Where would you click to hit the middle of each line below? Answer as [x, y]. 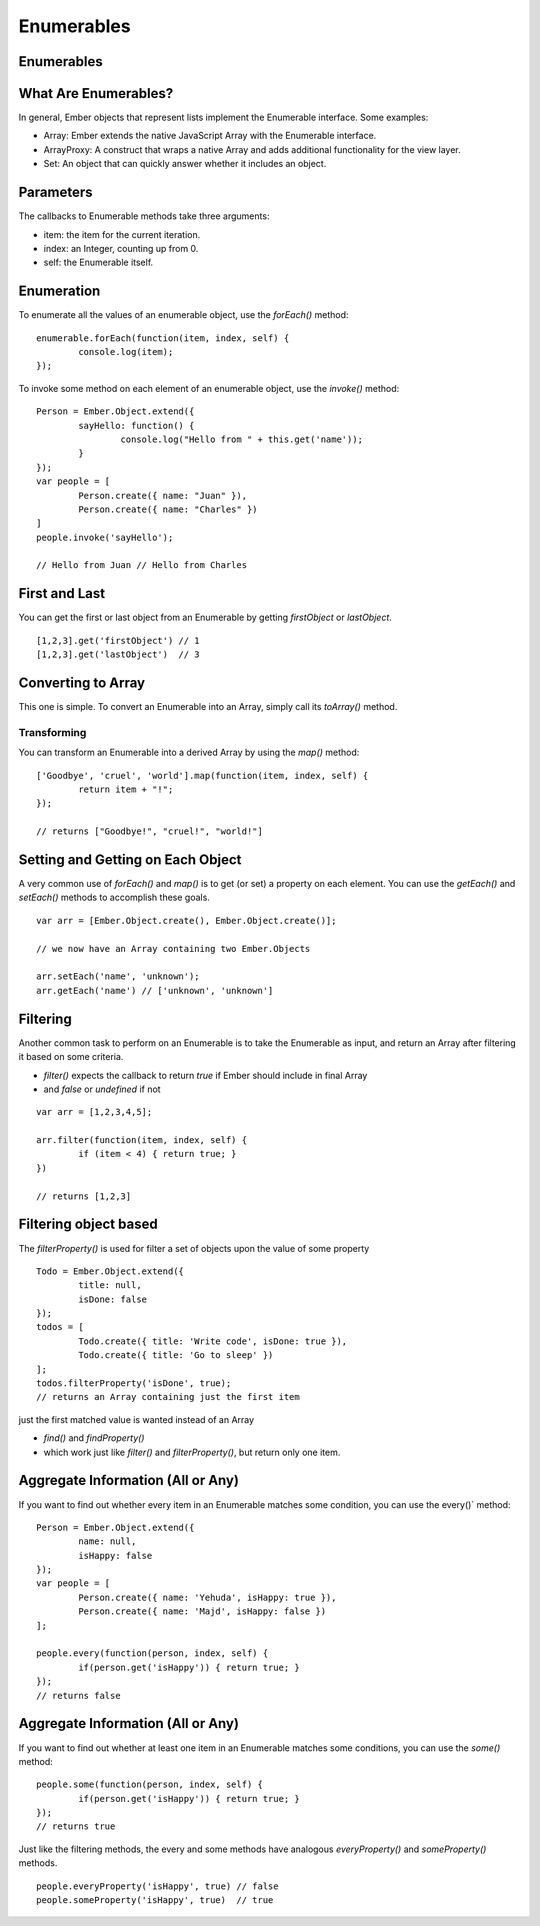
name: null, [107, 1541]
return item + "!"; [126, 789]
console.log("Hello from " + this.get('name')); [242, 439]
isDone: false [113, 1299]
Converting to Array [81, 682]
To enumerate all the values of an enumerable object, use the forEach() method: [183, 315]
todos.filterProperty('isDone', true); [134, 1383]
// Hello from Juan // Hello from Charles [142, 565]
